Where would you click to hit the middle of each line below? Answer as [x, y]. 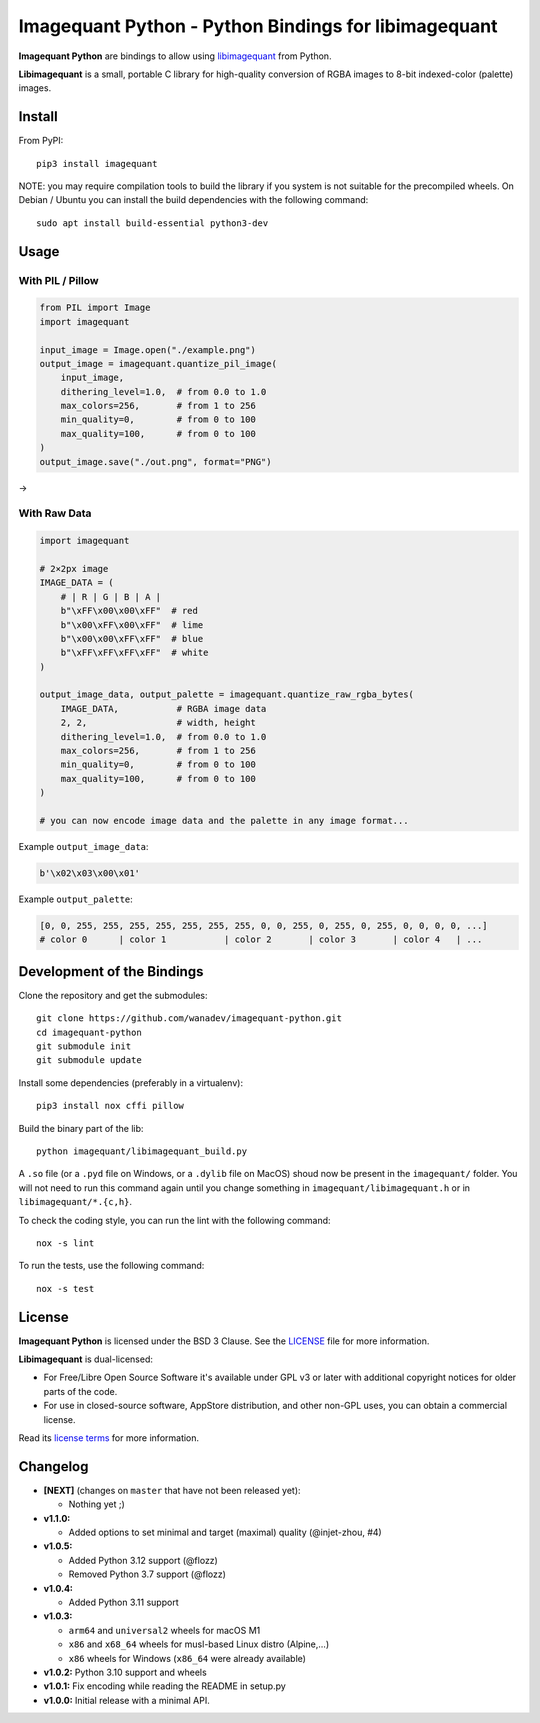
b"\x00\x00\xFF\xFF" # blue [132, 638]
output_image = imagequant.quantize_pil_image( [158, 363]
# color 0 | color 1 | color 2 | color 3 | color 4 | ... [261, 939]
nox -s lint [65, 1243]
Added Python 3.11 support [123, 1602]
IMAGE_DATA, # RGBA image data [163, 708]
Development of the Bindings [111, 971]
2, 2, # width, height [158, 723]
